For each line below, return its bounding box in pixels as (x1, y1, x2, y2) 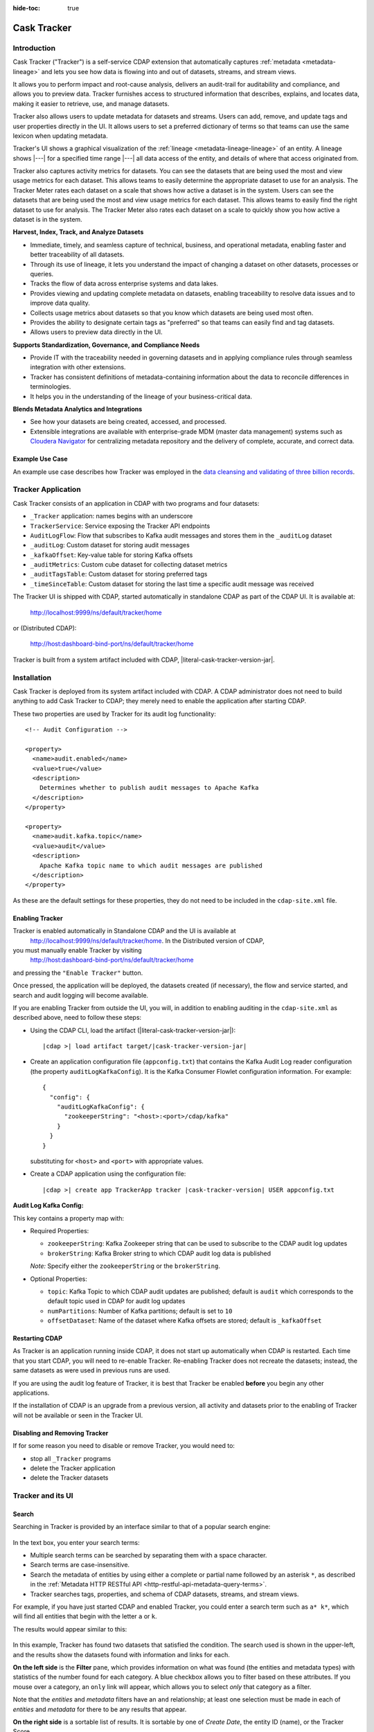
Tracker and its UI (12, 1491, 73, 1501)
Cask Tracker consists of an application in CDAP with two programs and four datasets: (12, 499, 260, 507)
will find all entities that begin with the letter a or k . (12, 1612, 157, 1620)
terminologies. (30, 382, 71, 391)
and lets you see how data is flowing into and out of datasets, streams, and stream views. (41, 67, 297, 76)
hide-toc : (12, 4, 41, 12)
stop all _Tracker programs (30, 1454, 112, 1463)
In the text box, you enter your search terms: (12, 1538, 140, 1546)
